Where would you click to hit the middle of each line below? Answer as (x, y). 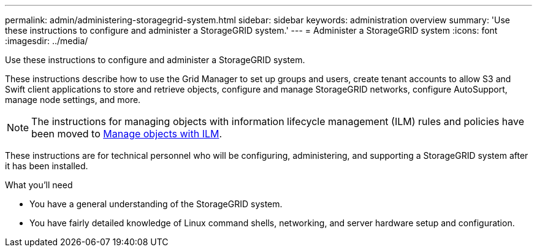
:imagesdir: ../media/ (47, 41)
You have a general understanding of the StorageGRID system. (156, 204)
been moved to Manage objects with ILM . (127, 134)
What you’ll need (39, 185)
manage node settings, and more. (73, 100)
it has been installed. (47, 166)
